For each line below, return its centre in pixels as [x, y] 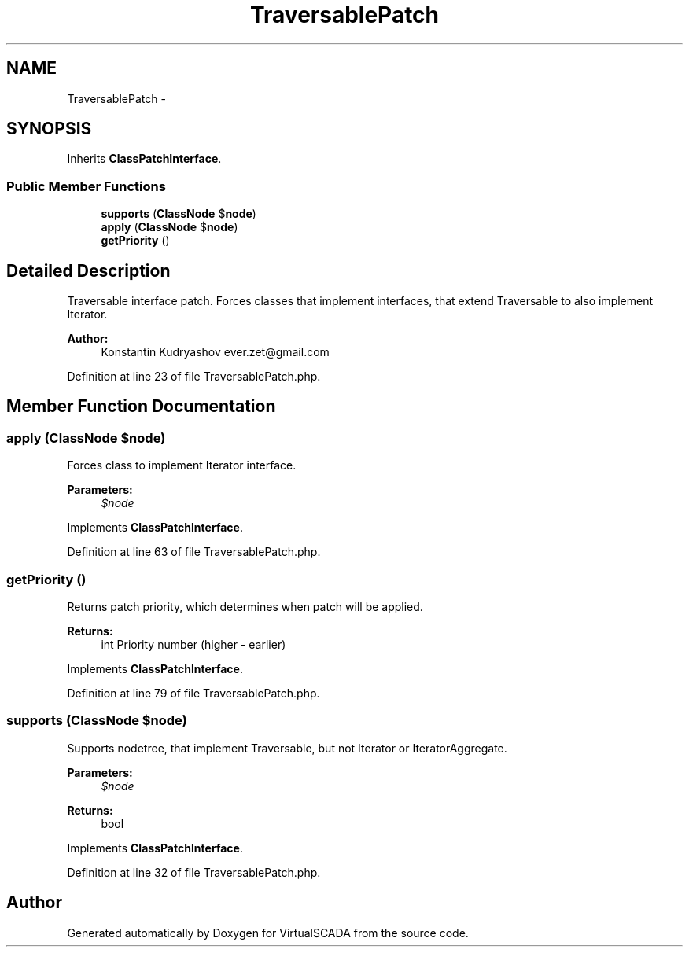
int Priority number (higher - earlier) [193, 644]
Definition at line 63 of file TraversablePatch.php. [194, 552]
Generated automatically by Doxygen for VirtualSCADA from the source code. [268, 933]
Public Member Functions [86, 186]
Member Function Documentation [141, 407]
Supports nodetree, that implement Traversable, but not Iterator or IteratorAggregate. [287, 748]
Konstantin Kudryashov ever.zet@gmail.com [215, 352]
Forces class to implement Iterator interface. [182, 465]
